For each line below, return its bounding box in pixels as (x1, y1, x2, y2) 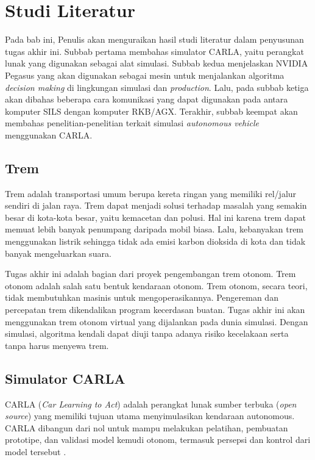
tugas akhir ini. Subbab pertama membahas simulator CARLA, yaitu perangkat (5, 45, 304, 57)
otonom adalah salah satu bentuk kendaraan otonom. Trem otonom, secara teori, (5, 279, 308, 292)
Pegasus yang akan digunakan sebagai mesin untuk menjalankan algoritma (5, 68, 285, 81)
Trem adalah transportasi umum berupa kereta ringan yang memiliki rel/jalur (5, 187, 297, 199)
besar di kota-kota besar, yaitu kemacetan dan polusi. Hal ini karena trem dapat (5, 210, 306, 223)
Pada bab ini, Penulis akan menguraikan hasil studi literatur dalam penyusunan (5, 33, 304, 46)
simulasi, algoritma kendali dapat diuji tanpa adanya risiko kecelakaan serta (5, 327, 289, 340)
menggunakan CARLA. (5, 128, 93, 141)
